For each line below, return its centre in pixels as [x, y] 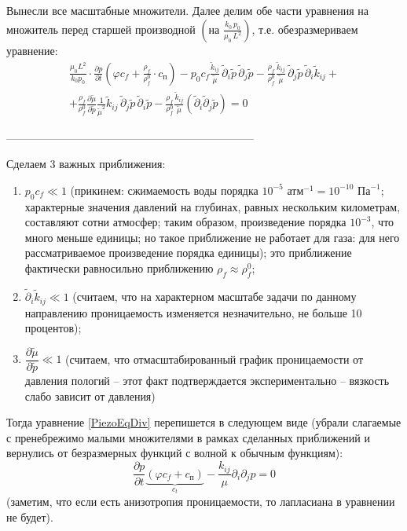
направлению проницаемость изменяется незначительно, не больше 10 [193, 312]
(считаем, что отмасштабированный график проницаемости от [214, 359]
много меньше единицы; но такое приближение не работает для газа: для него [212, 237]
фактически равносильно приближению [119, 268]
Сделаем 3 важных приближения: [86, 164]
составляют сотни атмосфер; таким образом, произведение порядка [185, 222]
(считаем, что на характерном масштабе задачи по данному [214, 297]
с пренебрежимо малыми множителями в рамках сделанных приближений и [188, 437]
